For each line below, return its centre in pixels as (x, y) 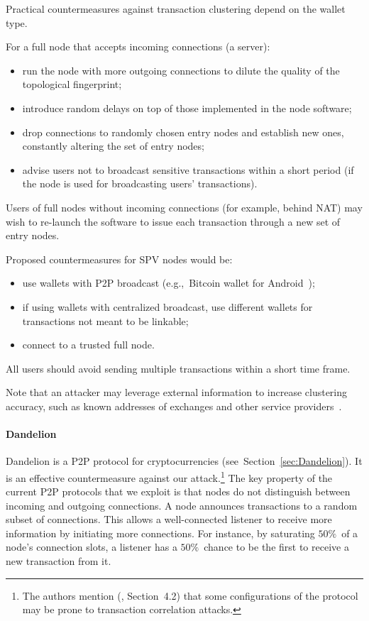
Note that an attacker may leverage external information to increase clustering (177, 392)
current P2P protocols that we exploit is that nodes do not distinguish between (178, 491)
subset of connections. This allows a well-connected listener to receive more (169, 519)
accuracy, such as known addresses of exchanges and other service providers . (174, 406)
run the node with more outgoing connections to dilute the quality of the (181, 70)
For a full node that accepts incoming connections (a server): (138, 46)
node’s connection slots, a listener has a (92, 547)
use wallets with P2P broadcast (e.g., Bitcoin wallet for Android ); (169, 283)
